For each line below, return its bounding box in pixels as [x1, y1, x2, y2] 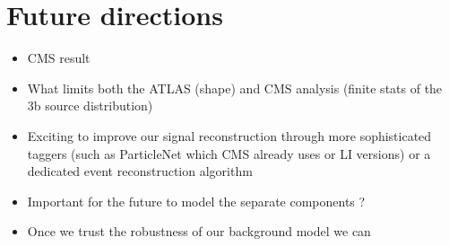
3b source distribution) [27, 96, 153, 115]
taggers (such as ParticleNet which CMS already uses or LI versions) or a [27, 144, 431, 163]
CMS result [27, 48, 91, 67]
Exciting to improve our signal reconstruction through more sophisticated [27, 126, 432, 145]
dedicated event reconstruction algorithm [27, 162, 253, 180]
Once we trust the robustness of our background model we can [27, 222, 371, 241]
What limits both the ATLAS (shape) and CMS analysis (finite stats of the [27, 78, 443, 97]
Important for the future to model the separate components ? [27, 191, 366, 210]
